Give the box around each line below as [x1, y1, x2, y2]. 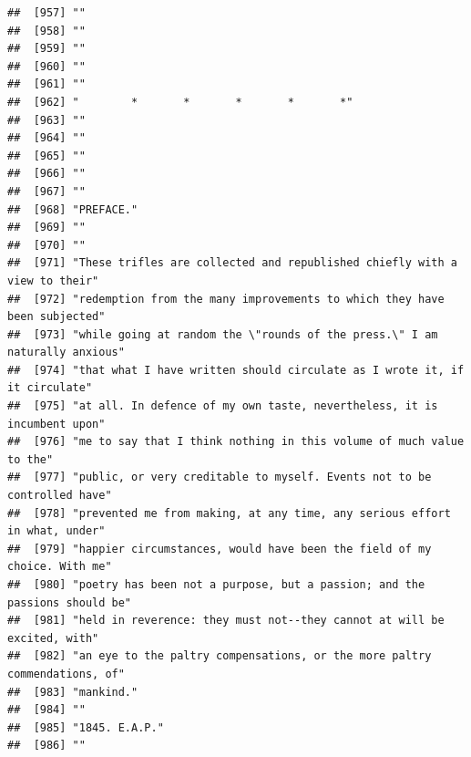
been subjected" [7, 310, 106, 324]
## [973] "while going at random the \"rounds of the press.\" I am [7, 327, 438, 341]
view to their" [7, 274, 99, 287]
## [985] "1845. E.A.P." [7, 721, 164, 734]
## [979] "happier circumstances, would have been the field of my [7, 542, 432, 555]
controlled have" [7, 489, 112, 503]
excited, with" [7, 631, 99, 645]
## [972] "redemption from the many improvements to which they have [7, 292, 445, 306]
